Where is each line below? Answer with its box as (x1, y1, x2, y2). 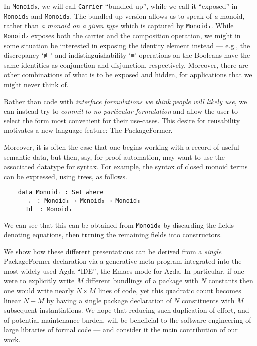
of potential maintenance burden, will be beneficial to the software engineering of (4, 314, 251, 325)
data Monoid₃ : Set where (18, 189, 104, 196)
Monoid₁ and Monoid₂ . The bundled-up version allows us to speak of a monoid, (4, 10, 245, 21)
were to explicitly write (4, 275, 75, 286)
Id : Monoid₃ (25, 205, 72, 213)
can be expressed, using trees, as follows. (4, 171, 127, 181)
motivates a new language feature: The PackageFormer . (4, 125, 173, 135)
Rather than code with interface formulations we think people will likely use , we (4, 96, 247, 106)
